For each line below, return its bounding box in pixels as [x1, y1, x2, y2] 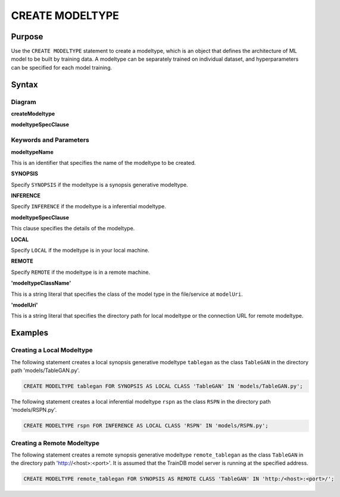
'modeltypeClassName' [11, 280, 71, 287]
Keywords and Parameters [11, 136, 89, 144]
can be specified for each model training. [11, 64, 113, 71]
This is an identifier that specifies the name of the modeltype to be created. [11, 159, 196, 166]
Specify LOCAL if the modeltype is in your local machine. [11, 247, 150, 254]
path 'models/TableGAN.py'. [11, 367, 80, 374]
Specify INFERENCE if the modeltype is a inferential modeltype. [11, 203, 166, 210]
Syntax [11, 79, 38, 89]
